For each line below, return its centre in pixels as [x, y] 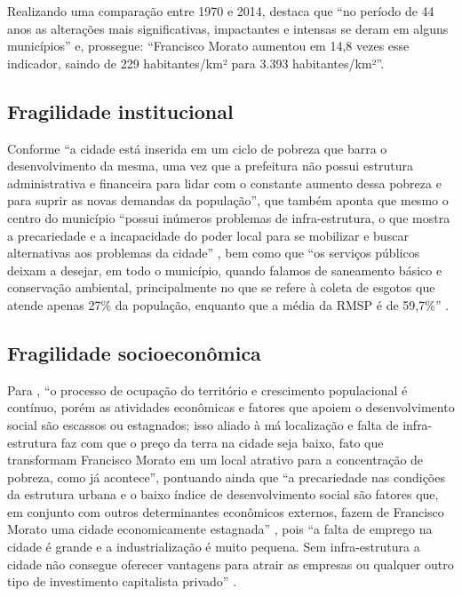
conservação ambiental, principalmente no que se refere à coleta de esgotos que [221, 287]
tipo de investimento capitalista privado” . [122, 581]
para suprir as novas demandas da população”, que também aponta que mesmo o [228, 200]
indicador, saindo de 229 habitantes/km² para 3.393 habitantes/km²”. [196, 63]
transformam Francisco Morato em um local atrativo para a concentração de [215, 460]
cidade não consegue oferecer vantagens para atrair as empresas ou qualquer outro [231, 564]
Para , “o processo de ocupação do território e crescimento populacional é [207, 389]
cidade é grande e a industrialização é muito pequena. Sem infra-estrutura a [214, 547]
